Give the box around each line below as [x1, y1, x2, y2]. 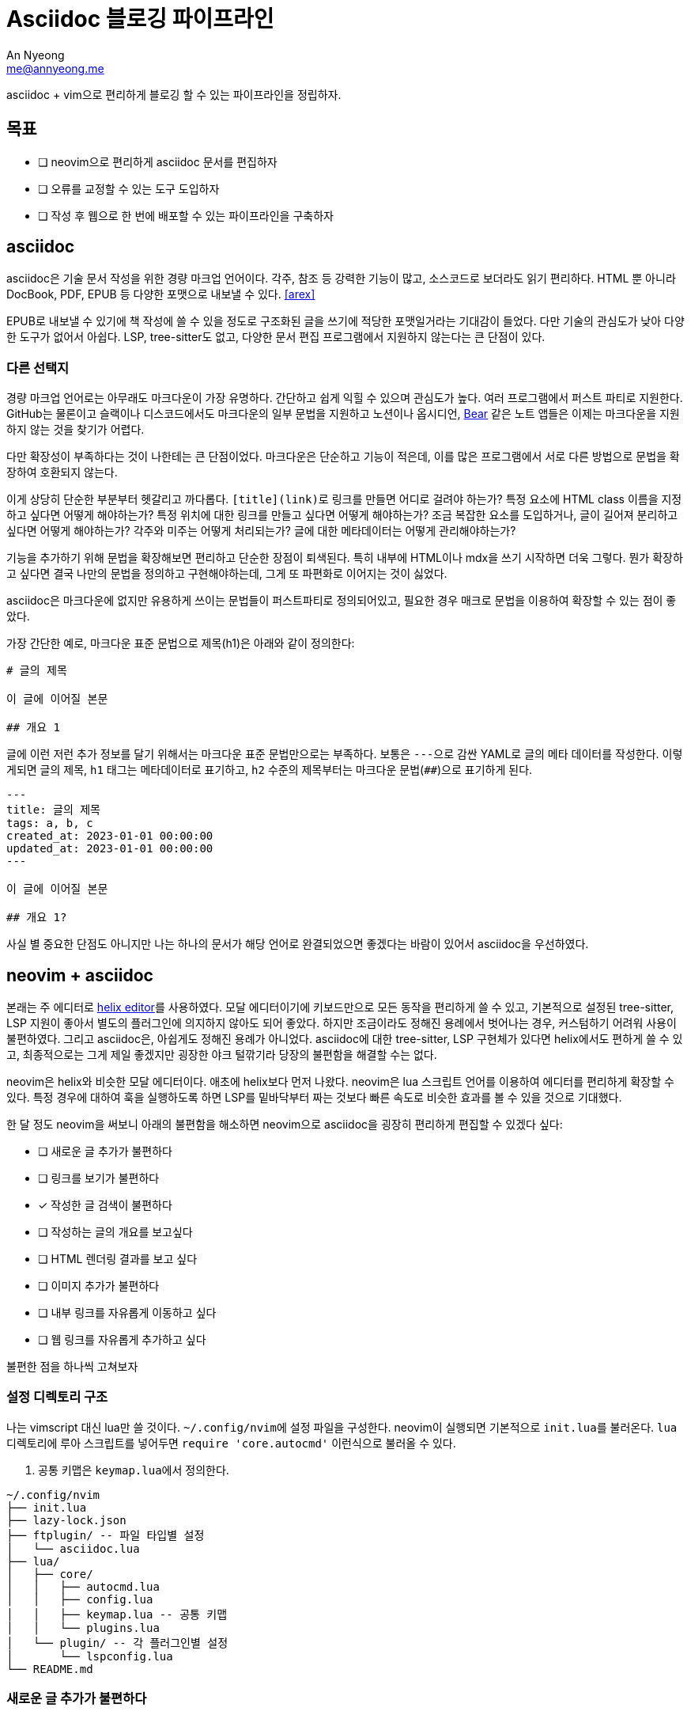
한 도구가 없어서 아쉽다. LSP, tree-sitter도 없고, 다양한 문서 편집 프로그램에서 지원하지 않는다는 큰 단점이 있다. [6, 330, 546, 344]
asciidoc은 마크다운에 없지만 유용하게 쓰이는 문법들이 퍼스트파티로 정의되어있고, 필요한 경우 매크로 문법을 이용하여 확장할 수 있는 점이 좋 [6, 594, 677, 608]
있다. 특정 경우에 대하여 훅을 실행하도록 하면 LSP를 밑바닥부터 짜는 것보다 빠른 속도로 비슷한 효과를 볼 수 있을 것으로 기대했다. [6, 1091, 622, 1105]
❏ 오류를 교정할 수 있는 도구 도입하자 [38, 181, 220, 195]
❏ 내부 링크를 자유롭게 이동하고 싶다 [38, 1306, 217, 1320]
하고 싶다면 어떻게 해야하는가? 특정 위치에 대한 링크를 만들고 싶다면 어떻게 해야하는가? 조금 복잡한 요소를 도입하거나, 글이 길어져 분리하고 [6, 508, 678, 522]
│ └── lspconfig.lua [6, 1649, 173, 1663]
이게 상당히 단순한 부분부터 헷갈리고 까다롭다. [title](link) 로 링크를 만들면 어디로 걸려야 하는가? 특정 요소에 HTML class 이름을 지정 [6, 492, 682, 506]
